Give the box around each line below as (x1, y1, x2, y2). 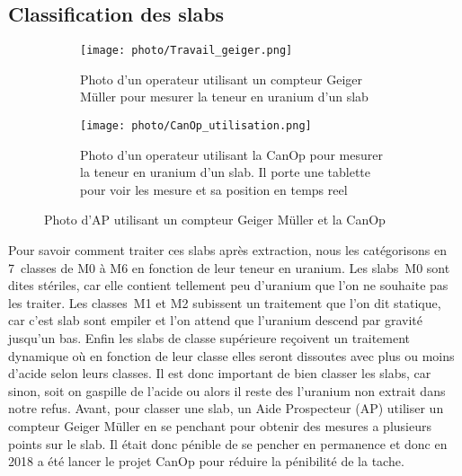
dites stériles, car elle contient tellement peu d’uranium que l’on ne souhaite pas (8, 276, 449, 295)
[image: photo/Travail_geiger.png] (80, 44, 293, 57)
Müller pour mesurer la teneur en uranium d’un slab (80, 87, 369, 106)
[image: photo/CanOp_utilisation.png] (80, 119, 312, 133)
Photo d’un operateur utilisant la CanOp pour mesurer (80, 145, 383, 163)
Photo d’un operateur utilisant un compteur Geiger (80, 69, 363, 88)
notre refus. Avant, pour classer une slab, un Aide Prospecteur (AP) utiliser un (8, 399, 444, 418)
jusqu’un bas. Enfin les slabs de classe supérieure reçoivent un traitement (8, 329, 411, 348)
